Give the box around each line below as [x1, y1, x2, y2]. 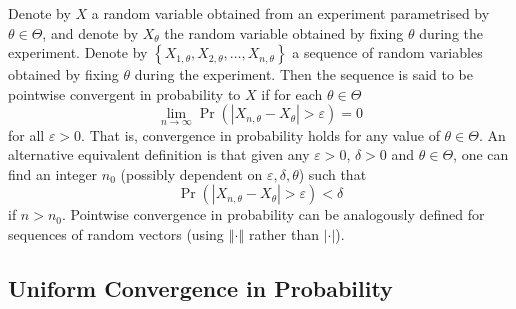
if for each [261, 83, 323, 104]
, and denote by [42, 22, 139, 43]
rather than [248, 223, 319, 244]
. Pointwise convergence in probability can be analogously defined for [62, 204, 485, 225]
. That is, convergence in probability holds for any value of [81, 124, 440, 145]
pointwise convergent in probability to [8, 83, 241, 104]
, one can [453, 144, 509, 165]
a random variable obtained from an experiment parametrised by [91, 3, 490, 23]
